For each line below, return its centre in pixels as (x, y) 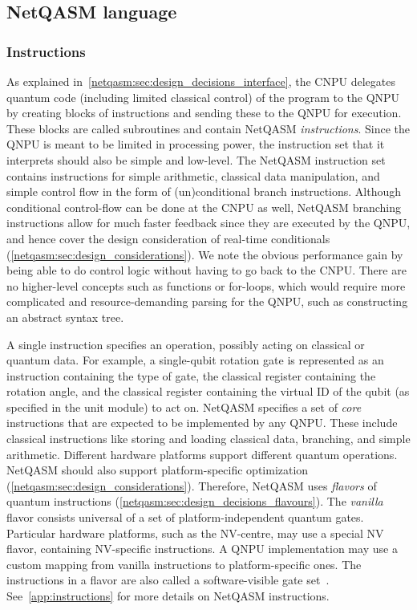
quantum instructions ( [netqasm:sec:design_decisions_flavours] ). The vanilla (195, 501)
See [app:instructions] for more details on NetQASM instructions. (168, 596)
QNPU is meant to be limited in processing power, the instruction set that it (196, 144)
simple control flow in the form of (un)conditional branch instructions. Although (204, 191)
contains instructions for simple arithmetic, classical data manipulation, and (193, 175)
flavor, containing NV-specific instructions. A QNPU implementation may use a (202, 549)
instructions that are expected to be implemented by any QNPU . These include (202, 423)
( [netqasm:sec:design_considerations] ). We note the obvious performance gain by (205, 254)
